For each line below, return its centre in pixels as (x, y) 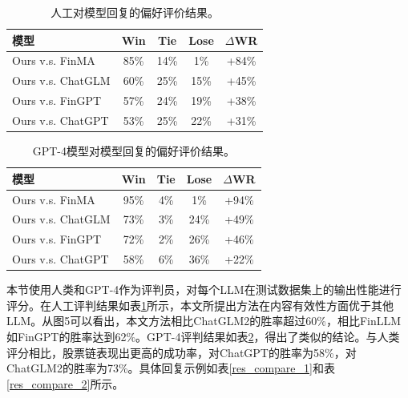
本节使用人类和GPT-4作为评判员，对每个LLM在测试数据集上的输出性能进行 (204, 289)
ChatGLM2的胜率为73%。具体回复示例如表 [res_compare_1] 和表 (171, 368)
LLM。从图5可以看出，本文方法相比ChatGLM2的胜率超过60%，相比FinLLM (204, 321)
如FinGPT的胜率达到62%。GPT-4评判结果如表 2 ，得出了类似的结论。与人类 (203, 336)
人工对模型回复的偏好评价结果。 (135, 12)
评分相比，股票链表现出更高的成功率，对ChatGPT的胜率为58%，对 (182, 352)
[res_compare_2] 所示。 (65, 383)
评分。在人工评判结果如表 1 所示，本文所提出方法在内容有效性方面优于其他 (200, 305)
